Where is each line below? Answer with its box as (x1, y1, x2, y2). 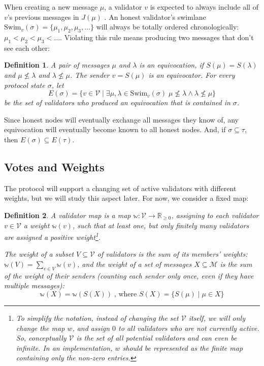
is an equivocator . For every (148, 69, 235, 80)
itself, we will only (188, 312, 245, 323)
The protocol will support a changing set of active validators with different (4, 182, 237, 193)
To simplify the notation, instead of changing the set (16, 312, 179, 323)
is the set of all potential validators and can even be (76, 332, 237, 343)
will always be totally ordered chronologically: (96, 21, 239, 32)
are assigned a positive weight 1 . (4, 230, 101, 242)
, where (114, 290, 137, 298)
